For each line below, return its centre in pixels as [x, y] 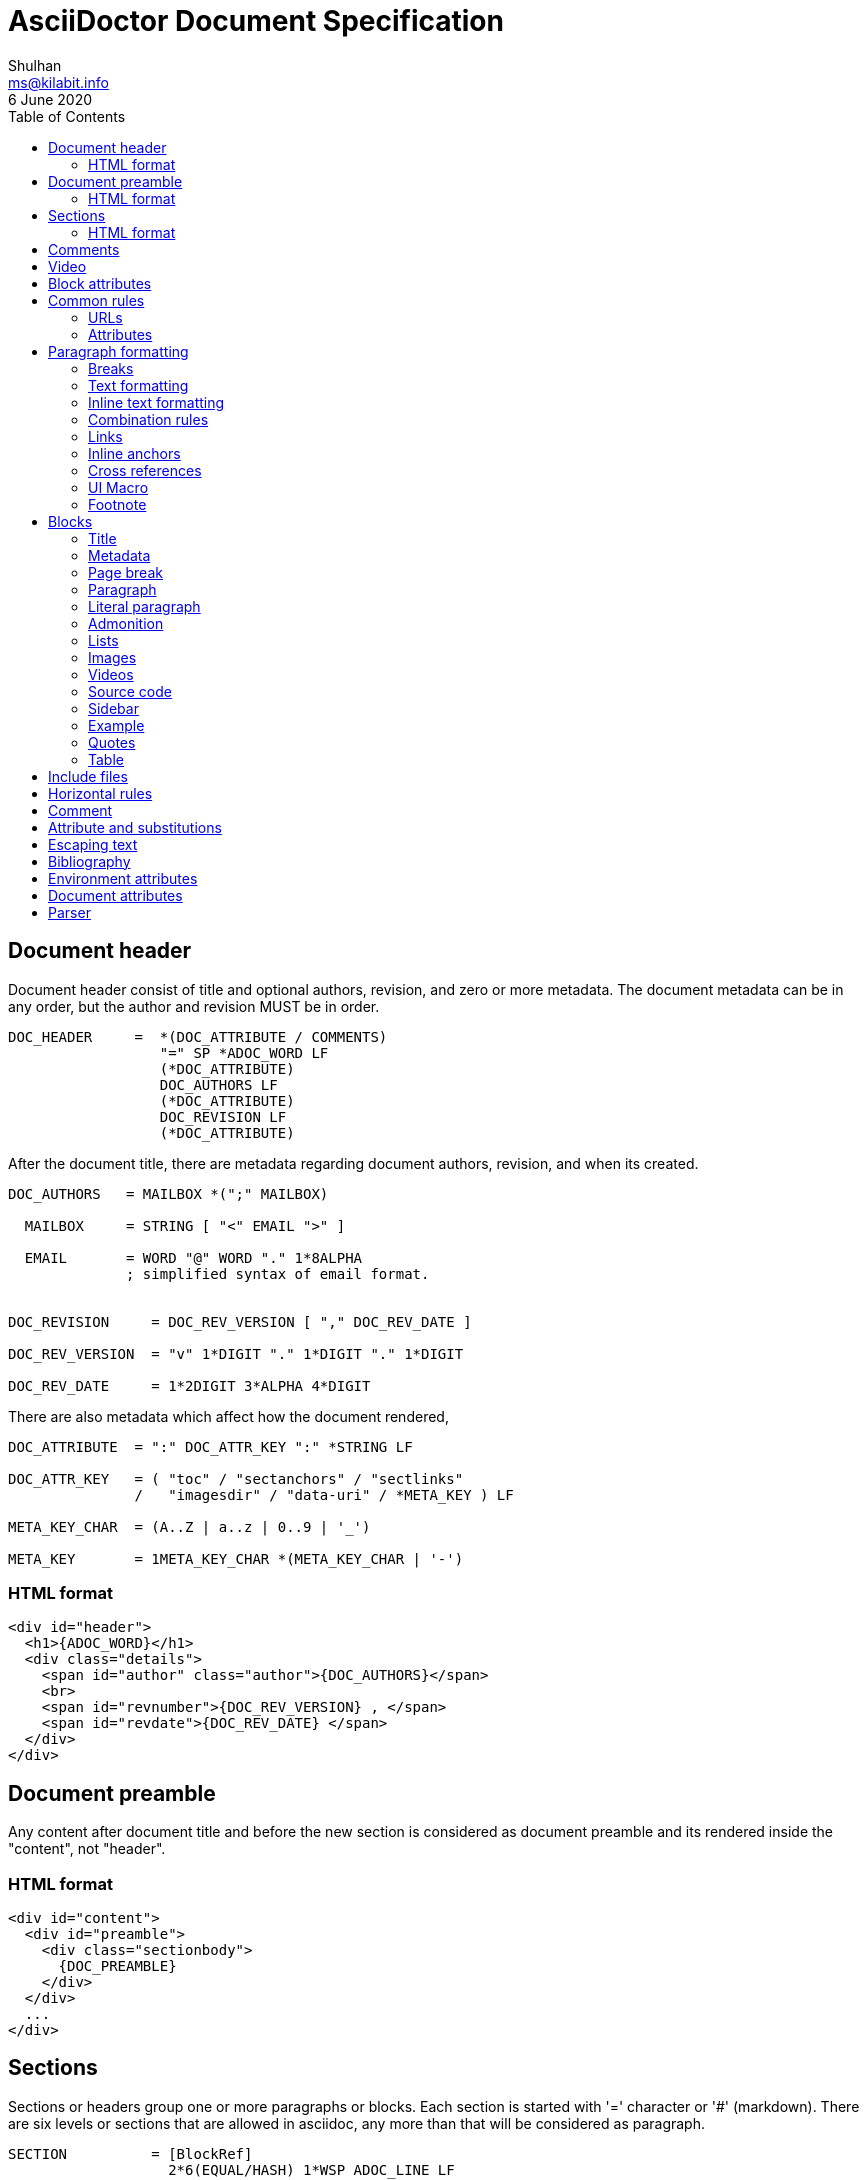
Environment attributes [123, 878]
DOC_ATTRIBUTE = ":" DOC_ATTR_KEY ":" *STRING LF [210, 1446]
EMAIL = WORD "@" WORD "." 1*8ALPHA [193, 1257]
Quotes [112, 742]
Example [116, 725]
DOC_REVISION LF [223, 1116]
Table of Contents [67, 116]
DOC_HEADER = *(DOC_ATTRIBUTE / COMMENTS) [198, 1036]
